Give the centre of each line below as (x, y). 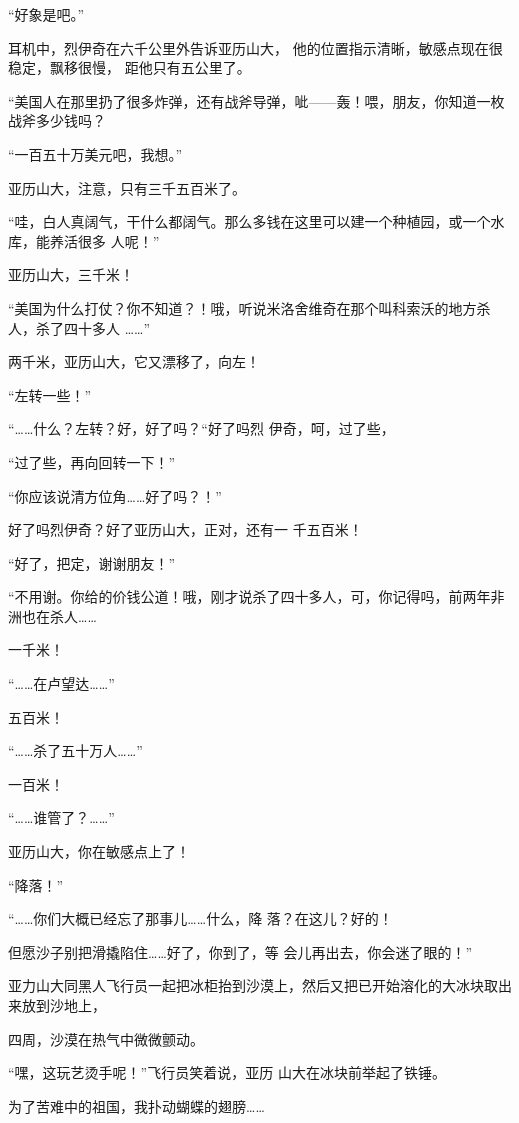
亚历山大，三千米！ (71, 274)
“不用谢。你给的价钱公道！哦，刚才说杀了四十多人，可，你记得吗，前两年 (249, 596)
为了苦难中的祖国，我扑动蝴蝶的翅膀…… (136, 1105)
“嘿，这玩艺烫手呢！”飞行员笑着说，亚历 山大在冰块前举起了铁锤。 (227, 1072)
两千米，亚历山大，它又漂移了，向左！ (134, 361)
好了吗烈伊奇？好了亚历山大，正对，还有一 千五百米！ (185, 529)
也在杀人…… (59, 615)
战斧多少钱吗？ (57, 120)
